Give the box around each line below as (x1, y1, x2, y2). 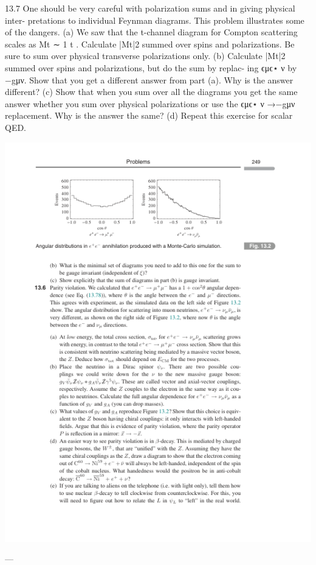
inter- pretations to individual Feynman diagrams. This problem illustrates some (5, 13, 304, 26)
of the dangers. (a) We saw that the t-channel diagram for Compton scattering (5, 26, 298, 38)
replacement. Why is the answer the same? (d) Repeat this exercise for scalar (5, 109, 293, 122)
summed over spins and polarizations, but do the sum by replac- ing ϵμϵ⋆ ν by (5, 61, 297, 74)
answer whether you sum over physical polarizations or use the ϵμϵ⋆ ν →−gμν (5, 97, 295, 110)
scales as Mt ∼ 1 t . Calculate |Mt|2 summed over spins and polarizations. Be (5, 37, 295, 50)
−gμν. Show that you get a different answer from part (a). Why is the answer (5, 73, 294, 86)
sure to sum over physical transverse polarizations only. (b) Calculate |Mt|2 (5, 49, 286, 62)
